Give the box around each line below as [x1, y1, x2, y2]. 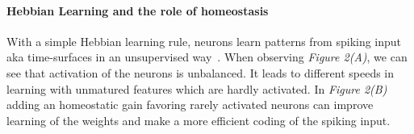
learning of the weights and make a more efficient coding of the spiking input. [6, 111, 391, 128]
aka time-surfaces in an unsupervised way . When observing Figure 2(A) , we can [6, 48, 408, 65]
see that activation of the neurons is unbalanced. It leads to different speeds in [6, 64, 395, 81]
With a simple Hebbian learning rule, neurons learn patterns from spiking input [6, 32, 402, 49]
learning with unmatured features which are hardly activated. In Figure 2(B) [6, 80, 387, 97]
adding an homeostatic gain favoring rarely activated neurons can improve [6, 96, 374, 113]
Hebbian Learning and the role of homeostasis [6, 2, 269, 19]
